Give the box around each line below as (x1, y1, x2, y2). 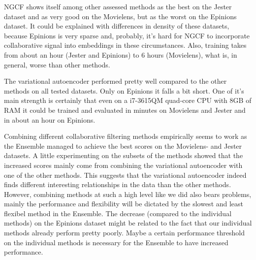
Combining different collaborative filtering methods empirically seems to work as (4, 131, 247, 141)
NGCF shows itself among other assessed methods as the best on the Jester (4, 1, 232, 11)
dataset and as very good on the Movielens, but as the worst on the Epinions (4, 11, 237, 21)
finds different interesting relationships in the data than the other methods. (4, 179, 231, 190)
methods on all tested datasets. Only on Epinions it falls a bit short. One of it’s (4, 85, 244, 96)
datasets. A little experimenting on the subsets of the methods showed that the (4, 150, 243, 161)
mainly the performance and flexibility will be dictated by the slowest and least (4, 198, 244, 209)
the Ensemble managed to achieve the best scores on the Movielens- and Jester (4, 140, 242, 151)
